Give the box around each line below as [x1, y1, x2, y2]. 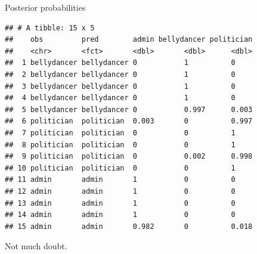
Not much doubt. [5, 240, 67, 252]
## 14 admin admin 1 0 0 [5, 210, 236, 219]
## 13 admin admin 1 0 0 [5, 199, 236, 207]
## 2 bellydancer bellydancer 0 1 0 [5, 70, 236, 79]
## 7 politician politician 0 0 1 [5, 128, 236, 137]
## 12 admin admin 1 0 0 [5, 187, 236, 196]
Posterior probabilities [5, 1, 86, 13]
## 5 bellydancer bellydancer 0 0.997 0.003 [5, 105, 253, 114]
